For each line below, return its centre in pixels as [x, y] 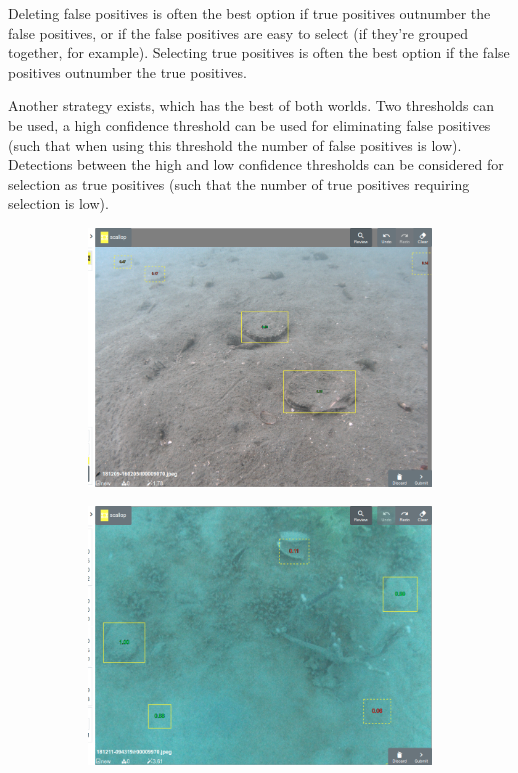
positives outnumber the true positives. [127, 71]
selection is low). [58, 203]
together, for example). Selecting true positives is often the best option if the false [259, 52]
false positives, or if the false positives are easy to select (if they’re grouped [238, 32]
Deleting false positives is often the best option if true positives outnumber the [249, 13]
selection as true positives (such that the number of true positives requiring [239, 183]
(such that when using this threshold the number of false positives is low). [235, 144]
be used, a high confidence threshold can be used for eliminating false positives [249, 124]
